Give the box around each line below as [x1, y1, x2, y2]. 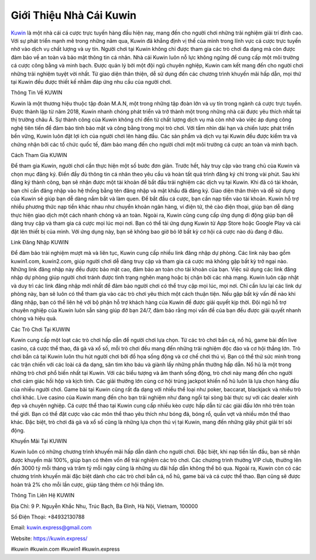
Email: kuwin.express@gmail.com [11, 524, 92, 531]
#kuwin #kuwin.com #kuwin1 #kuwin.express [11, 545, 120, 553]
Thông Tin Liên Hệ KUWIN [11, 492, 75, 499]
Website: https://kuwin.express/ [11, 535, 88, 542]
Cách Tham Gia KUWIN [11, 152, 67, 159]
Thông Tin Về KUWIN [11, 89, 63, 96]
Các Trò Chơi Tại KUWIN [11, 326, 70, 333]
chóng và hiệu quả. [11, 315, 57, 322]
